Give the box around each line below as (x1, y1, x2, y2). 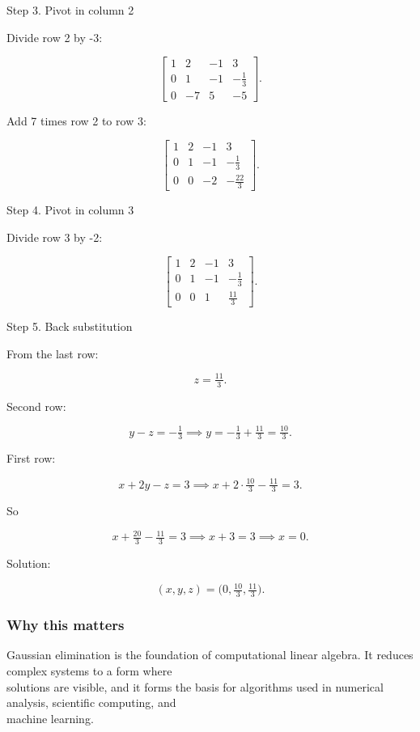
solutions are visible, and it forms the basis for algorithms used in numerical (6, 678, 384, 695)
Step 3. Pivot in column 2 (6, 2, 134, 18)
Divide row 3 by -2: (6, 228, 103, 245)
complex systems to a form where (6, 662, 172, 679)
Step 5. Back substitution (6, 317, 133, 334)
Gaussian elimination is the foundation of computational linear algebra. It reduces (6, 646, 414, 663)
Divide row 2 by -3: (6, 28, 103, 45)
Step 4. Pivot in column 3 (6, 201, 134, 218)
